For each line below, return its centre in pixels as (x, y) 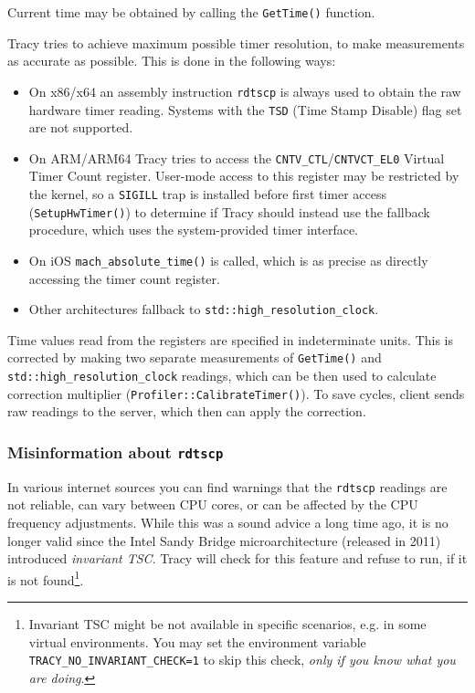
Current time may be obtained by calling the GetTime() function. (191, 12)
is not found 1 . (46, 578)
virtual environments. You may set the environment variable (197, 641)
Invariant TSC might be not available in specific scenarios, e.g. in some (227, 624)
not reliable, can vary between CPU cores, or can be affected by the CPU (213, 504)
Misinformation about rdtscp (116, 451)
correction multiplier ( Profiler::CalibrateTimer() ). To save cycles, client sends (236, 393)
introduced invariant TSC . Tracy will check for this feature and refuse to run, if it (237, 558)
